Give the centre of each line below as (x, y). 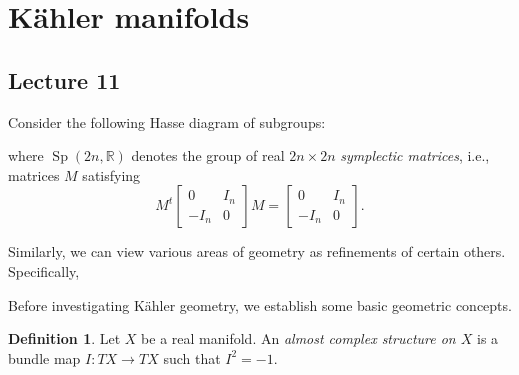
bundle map (44, 357)
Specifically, (44, 270)
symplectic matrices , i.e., (415, 155)
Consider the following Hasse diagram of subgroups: (167, 121)
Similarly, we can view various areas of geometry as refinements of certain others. (257, 251)
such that (192, 357)
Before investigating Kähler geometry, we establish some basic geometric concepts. (260, 304)
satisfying (111, 174)
